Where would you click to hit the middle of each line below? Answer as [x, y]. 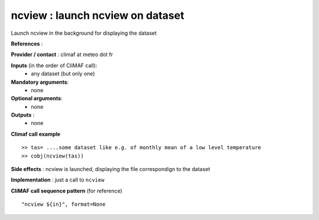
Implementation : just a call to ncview [58, 180]
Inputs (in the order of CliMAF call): [54, 65]
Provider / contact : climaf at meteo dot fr [62, 55]
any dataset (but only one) [63, 74]
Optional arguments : [37, 98]
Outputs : [23, 115]
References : [27, 44]
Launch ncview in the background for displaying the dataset [84, 33]
